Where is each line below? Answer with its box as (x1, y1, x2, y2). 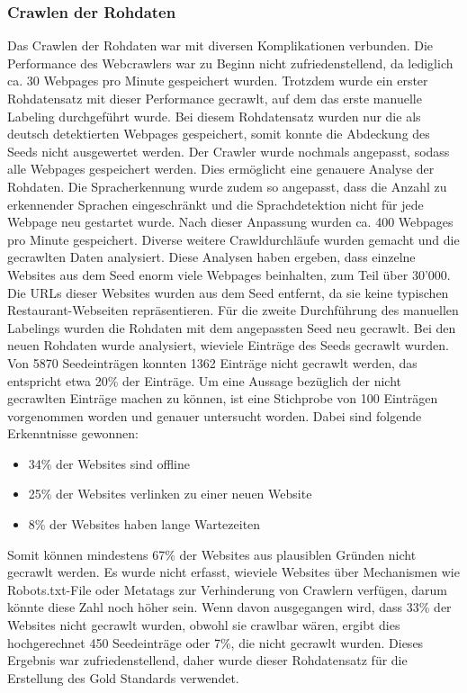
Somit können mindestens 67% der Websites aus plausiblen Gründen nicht (7, 544, 417, 563)
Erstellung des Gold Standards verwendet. (7, 668, 239, 687)
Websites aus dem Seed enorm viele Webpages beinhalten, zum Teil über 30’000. (7, 265, 451, 283)
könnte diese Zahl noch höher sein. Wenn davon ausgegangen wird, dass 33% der (7, 598, 452, 616)
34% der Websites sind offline (28, 454, 190, 472)
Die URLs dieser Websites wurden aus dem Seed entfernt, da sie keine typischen (7, 283, 449, 301)
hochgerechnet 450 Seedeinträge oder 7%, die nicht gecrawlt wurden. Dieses (7, 633, 424, 652)
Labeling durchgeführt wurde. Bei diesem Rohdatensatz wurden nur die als (7, 106, 421, 125)
